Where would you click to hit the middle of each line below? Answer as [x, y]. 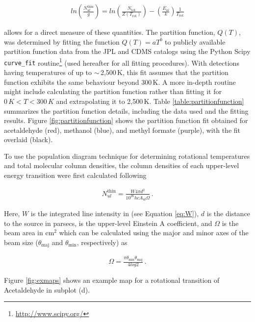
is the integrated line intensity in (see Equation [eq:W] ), [115, 213]
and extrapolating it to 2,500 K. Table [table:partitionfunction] [150, 101]
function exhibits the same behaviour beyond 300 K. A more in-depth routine [120, 82]
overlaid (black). [28, 139]
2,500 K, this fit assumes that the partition [164, 72]
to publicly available [195, 41]
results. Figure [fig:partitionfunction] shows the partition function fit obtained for [126, 120]
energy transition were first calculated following [75, 175]
